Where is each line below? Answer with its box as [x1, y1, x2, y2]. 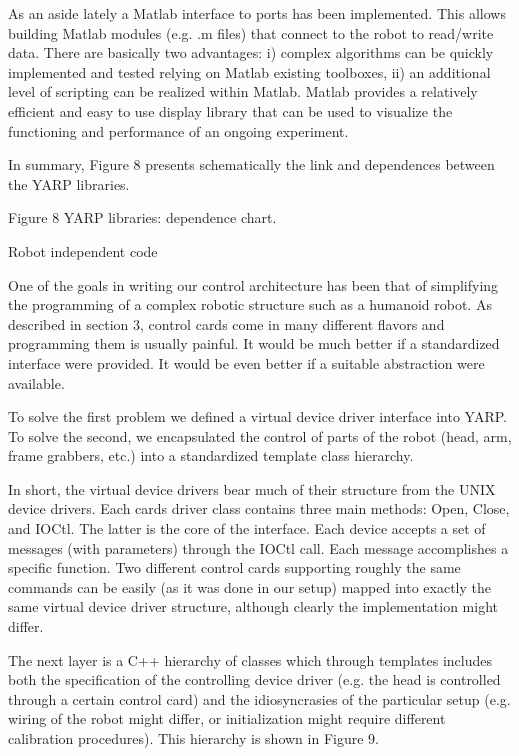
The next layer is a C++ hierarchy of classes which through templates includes [8, 649, 492, 670]
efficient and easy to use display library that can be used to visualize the [8, 100, 453, 121]
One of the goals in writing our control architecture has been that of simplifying [8, 274, 499, 295]
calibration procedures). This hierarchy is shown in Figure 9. [8, 728, 379, 748]
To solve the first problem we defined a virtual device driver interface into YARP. [8, 406, 507, 427]
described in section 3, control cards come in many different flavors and [8, 313, 445, 334]
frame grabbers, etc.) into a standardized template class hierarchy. [8, 445, 414, 466]
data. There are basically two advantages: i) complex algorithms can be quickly [8, 42, 494, 63]
